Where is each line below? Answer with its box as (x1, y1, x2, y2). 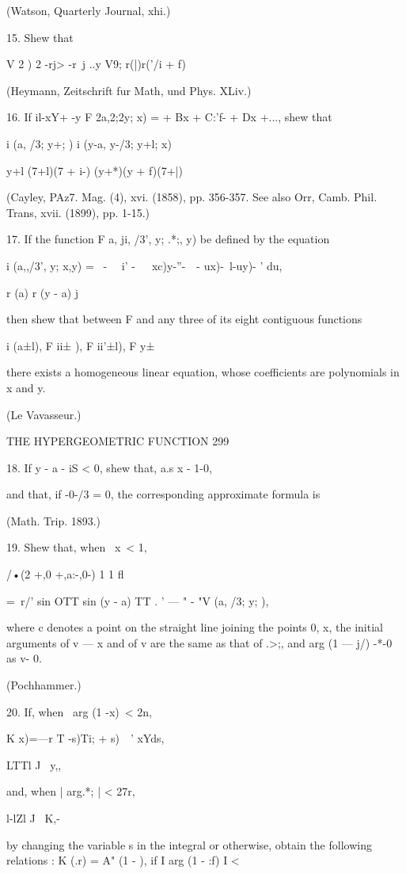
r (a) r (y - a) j (6, 284, 79, 300)
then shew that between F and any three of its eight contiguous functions (6, 311, 362, 327)
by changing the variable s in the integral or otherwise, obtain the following (6, 836, 372, 853)
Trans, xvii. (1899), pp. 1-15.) (6, 204, 150, 220)
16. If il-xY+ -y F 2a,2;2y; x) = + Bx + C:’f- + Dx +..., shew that (6, 109, 332, 125)
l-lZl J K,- (6, 810, 60, 826)
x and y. (6, 379, 46, 395)
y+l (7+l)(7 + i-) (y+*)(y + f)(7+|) (6, 162, 183, 178)
